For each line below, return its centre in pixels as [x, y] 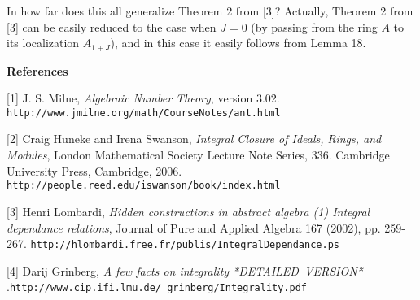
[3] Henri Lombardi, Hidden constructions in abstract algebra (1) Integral [188, 211]
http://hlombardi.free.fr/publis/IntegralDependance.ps [185, 245]
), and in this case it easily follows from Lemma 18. [238, 43]
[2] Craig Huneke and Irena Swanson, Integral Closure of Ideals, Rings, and [194, 139]
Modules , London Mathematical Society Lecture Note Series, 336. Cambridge [198, 155]
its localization [43, 43]
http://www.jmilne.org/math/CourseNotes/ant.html [144, 113]
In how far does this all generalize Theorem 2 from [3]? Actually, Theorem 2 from [210, 11]
